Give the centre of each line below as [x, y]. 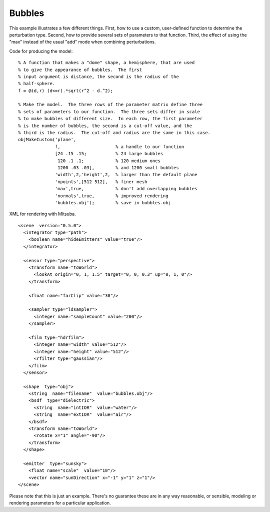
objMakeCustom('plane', [47, 140]
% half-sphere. [37, 84]
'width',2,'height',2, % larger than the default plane [126, 175]
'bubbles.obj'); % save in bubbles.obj [113, 202]
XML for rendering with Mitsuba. [42, 214]
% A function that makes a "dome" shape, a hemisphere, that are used [106, 63]
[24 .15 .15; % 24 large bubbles [109, 154]
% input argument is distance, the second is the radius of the [99, 77]
